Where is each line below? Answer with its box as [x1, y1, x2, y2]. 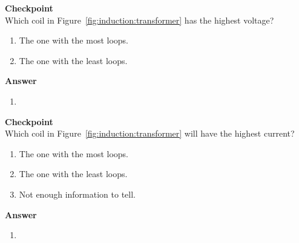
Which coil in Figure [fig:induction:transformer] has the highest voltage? [5, 13, 274, 26]
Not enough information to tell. [19, 187, 136, 200]
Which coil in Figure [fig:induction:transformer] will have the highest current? [5, 127, 295, 140]
